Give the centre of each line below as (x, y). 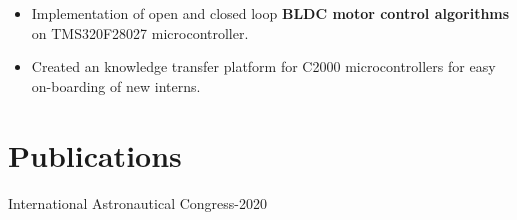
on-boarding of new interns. (116, 85)
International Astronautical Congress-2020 (137, 202)
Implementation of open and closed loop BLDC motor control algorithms (270, 13)
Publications (95, 154)
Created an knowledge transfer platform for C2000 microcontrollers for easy (263, 66)
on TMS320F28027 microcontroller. (140, 32)
